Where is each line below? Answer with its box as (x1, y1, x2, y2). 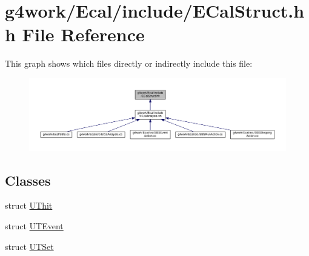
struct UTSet (5, 240, 54, 252)
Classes (5, 170, 51, 189)
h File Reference (5, 22, 145, 47)
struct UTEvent (5, 219, 64, 232)
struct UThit (5, 199, 53, 212)
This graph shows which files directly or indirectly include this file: (5, 57, 253, 70)
